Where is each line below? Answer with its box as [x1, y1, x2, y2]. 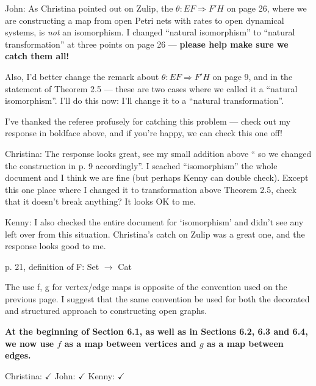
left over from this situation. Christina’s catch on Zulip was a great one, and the [5, 227, 305, 240]
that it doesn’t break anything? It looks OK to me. [5, 195, 196, 208]
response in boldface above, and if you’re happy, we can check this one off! [5, 126, 282, 139]
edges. [5, 349, 31, 362]
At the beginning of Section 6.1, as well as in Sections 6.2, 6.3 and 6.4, [5, 325, 308, 338]
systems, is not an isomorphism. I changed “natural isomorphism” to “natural [5, 26, 295, 38]
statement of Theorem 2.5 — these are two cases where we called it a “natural [5, 82, 298, 95]
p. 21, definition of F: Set [5, 260, 99, 272]
